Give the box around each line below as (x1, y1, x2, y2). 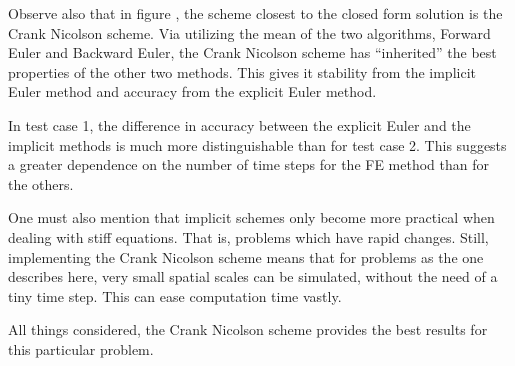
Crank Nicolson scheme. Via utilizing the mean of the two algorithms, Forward (8, 22, 491, 43)
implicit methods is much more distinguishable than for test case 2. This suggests (8, 134, 507, 155)
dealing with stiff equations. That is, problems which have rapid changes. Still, (8, 226, 489, 247)
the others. (8, 173, 74, 194)
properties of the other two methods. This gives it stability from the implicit (8, 61, 476, 82)
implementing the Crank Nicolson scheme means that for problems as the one (8, 246, 484, 267)
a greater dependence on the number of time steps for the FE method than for (8, 154, 490, 175)
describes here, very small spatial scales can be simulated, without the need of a (8, 266, 498, 287)
